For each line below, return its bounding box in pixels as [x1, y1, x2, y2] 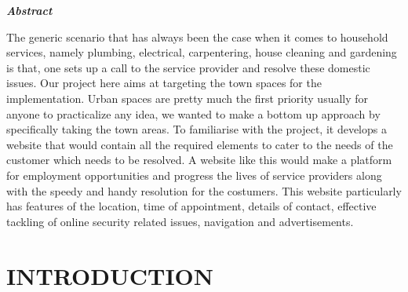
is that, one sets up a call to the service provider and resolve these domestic [6, 59, 370, 75]
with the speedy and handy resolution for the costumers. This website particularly [6, 182, 402, 199]
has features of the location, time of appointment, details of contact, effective [6, 198, 377, 214]
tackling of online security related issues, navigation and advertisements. [6, 213, 354, 229]
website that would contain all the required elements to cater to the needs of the [6, 136, 393, 152]
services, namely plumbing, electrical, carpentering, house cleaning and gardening [6, 44, 397, 60]
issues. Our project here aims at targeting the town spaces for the [6, 75, 322, 91]
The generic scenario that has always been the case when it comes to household [6, 28, 388, 45]
